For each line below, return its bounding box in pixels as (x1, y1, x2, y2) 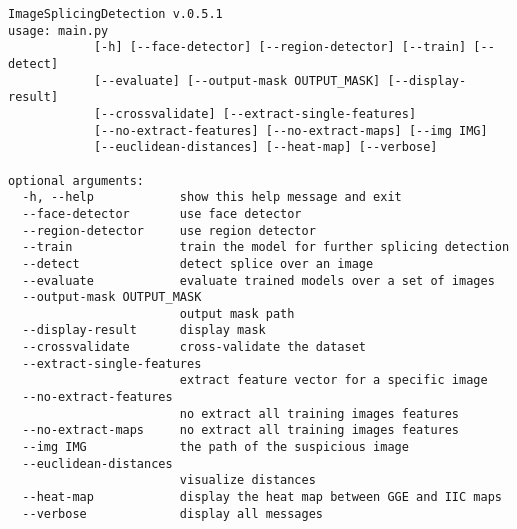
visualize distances (179, 473, 316, 488)
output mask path (179, 306, 295, 321)
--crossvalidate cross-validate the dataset (22, 340, 366, 355)
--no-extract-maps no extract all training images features (22, 423, 460, 438)
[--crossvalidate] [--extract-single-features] (93, 106, 417, 121)
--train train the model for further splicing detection (22, 240, 510, 255)
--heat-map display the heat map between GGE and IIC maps (22, 490, 502, 505)
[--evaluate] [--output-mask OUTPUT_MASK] (93, 73, 381, 88)
